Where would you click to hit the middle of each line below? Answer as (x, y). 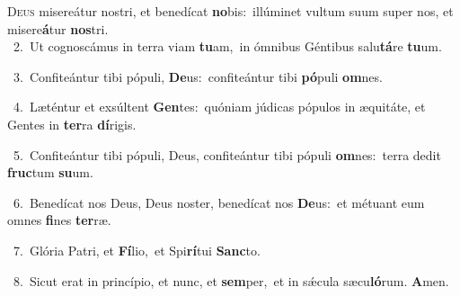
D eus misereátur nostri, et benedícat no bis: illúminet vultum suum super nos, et (230, 11)
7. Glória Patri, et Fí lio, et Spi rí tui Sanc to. (137, 250)
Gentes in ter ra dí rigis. (72, 124)
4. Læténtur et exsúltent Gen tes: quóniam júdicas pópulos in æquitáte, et (219, 107)
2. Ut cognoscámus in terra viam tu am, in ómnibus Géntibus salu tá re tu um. (227, 46)
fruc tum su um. (50, 172)
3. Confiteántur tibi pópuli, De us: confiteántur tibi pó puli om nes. (198, 76)
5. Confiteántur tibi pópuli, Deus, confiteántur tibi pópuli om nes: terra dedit (227, 154)
